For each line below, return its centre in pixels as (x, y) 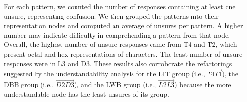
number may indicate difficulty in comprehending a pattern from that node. (117, 35)
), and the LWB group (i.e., (115, 84)
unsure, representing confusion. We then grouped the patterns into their (111, 16)
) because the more (203, 84)
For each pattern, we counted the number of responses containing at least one (120, 6)
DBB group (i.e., (29, 84)
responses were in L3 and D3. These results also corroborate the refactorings (118, 63)
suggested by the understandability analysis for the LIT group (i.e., (104, 74)
